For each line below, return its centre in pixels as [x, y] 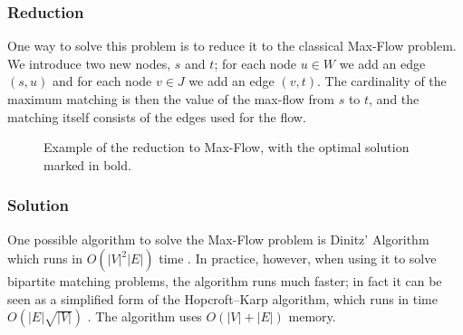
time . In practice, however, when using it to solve [298, 258]
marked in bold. [87, 164]
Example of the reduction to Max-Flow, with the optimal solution [227, 147]
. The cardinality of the [382, 81]
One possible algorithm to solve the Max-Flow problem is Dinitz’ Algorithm [218, 239]
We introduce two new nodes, [89, 63]
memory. [312, 316]
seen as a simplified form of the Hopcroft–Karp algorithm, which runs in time [222, 298]
